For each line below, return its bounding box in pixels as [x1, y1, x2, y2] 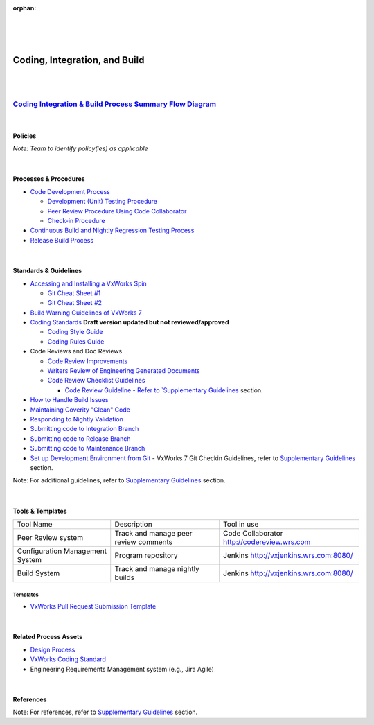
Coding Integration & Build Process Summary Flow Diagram [12, 99, 217, 109]
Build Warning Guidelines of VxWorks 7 [30, 308, 142, 317]
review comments [114, 537, 173, 547]
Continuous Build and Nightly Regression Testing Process [30, 226, 195, 235]
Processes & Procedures [12, 175, 86, 183]
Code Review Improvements [47, 357, 128, 365]
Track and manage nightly [114, 564, 200, 574]
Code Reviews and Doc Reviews [30, 347, 123, 356]
